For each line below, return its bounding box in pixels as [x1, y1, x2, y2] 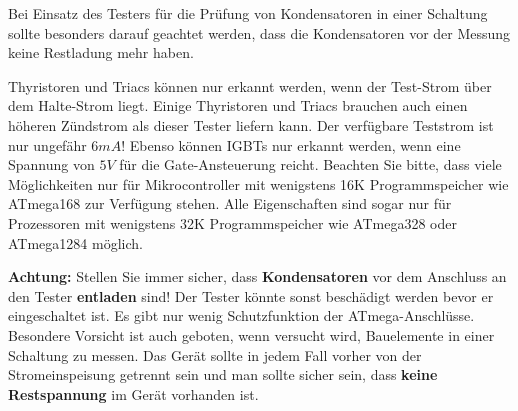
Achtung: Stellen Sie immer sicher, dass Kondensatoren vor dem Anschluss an [8, 266, 507, 287]
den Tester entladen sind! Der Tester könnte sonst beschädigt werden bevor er [8, 285, 494, 306]
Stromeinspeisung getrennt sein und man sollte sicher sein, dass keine [8, 364, 438, 385]
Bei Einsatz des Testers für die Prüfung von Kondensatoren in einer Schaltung [8, 3, 488, 23]
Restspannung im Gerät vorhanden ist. [8, 383, 259, 404]
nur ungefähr [8, 134, 87, 155]
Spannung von [8, 154, 95, 175]
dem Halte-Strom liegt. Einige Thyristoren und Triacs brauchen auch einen [8, 95, 468, 116]
